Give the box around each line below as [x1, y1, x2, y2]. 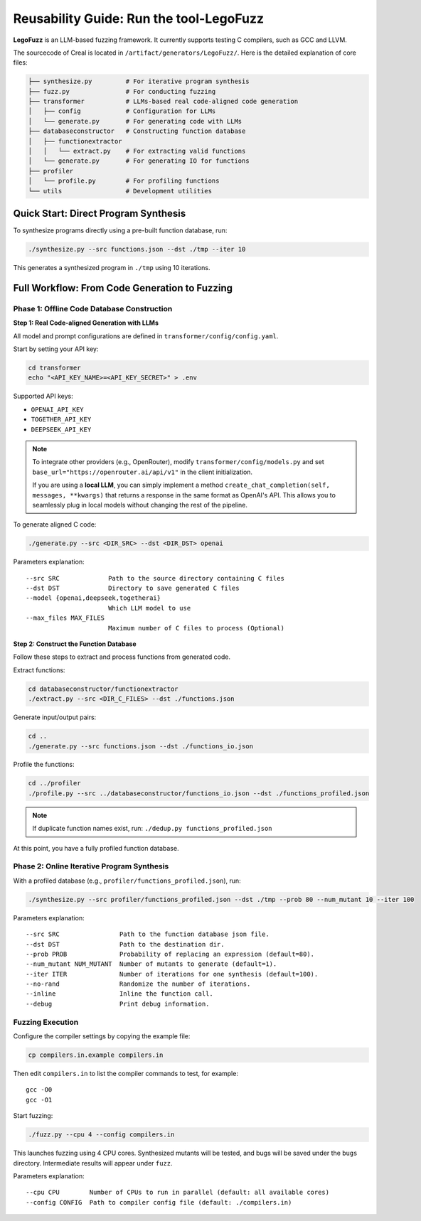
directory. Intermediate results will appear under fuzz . [13, 1158, 174, 1167]
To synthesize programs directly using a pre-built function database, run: [13, 226, 228, 235]
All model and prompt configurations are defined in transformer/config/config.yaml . [13, 331, 279, 340]
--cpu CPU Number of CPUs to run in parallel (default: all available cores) [26, 1188, 330, 1197]
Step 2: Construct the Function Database [13, 640, 137, 648]
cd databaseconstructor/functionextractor [28, 684, 178, 693]
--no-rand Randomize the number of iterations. [26, 980, 251, 988]
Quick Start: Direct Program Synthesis [13, 208, 186, 220]
